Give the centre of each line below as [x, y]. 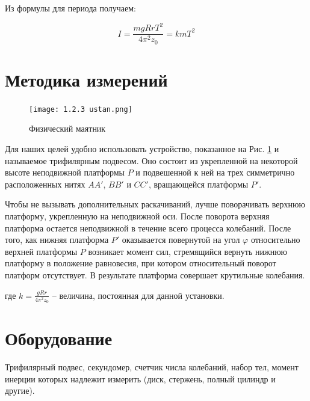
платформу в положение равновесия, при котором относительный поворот [141, 263]
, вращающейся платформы [198, 184]
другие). [20, 390]
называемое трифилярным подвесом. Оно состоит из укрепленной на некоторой [151, 160]
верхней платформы [41, 251]
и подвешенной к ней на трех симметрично [215, 172]
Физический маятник [67, 128]
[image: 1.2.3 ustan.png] [81, 109]
